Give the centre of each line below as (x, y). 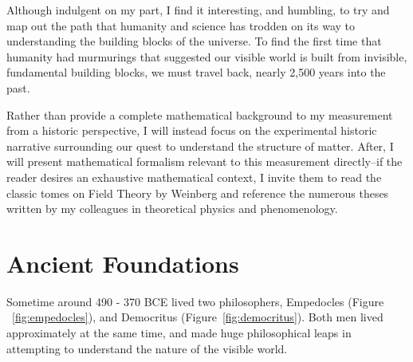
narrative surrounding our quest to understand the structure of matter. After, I (200, 146)
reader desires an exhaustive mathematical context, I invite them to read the (194, 177)
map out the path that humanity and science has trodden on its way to (181, 25)
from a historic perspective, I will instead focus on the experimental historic (192, 130)
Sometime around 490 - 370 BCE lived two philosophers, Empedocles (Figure (195, 301)
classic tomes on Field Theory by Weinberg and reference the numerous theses (198, 193)
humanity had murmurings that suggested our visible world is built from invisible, (207, 56)
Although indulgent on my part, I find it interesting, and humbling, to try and (198, 10)
